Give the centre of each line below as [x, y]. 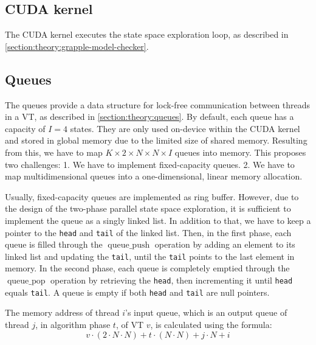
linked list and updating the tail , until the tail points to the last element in [150, 256]
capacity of [25, 128]
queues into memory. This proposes [240, 152]
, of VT [130, 324]
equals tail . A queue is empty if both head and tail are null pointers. [137, 292]
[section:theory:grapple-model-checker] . [77, 46]
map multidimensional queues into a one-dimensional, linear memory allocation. [154, 176]
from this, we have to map [54, 152]
